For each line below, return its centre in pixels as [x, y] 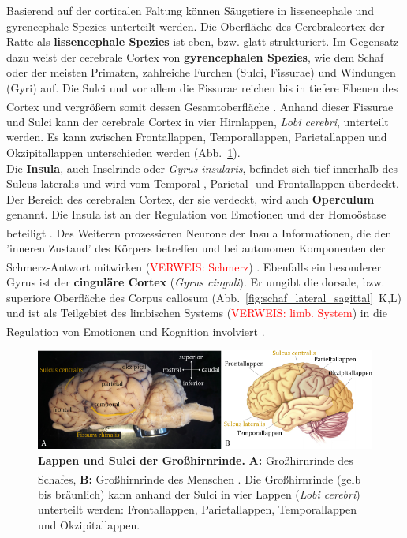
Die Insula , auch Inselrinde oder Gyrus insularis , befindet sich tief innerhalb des [202, 168]
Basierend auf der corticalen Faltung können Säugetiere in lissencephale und [190, 10]
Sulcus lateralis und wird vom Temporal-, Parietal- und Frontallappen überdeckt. [203, 183]
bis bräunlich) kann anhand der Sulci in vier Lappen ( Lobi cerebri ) [199, 493]
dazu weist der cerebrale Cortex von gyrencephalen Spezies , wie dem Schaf [195, 56]
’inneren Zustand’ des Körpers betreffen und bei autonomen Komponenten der [196, 248]
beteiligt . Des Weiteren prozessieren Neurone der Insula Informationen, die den [199, 232]
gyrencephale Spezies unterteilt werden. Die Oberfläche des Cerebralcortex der [196, 26]
